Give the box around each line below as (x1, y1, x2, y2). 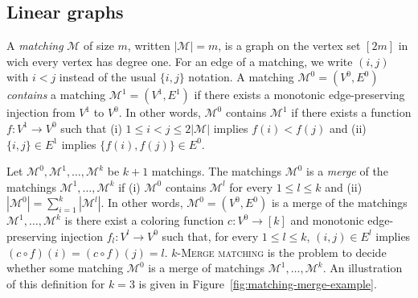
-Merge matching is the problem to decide (177, 243, 387, 260)
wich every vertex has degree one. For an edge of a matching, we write (6, 52, 353, 69)
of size (84, 37, 114, 54)
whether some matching (6, 259, 124, 276)
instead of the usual (59, 68, 157, 85)
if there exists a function (291, 104, 412, 121)
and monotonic (290, 212, 364, 229)
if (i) (118, 178, 141, 195)
